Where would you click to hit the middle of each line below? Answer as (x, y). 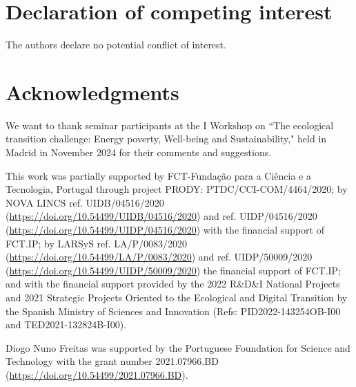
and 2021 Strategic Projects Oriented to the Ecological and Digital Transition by (177, 297)
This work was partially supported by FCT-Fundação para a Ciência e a (158, 175)
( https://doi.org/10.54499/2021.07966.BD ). (97, 374)
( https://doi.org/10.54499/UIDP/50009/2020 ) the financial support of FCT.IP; (174, 270)
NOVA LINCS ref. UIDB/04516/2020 (85, 202)
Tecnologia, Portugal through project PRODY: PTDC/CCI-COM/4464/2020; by (177, 189)
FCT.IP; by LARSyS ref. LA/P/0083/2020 (96, 243)
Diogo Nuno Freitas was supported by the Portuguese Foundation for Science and (178, 347)
